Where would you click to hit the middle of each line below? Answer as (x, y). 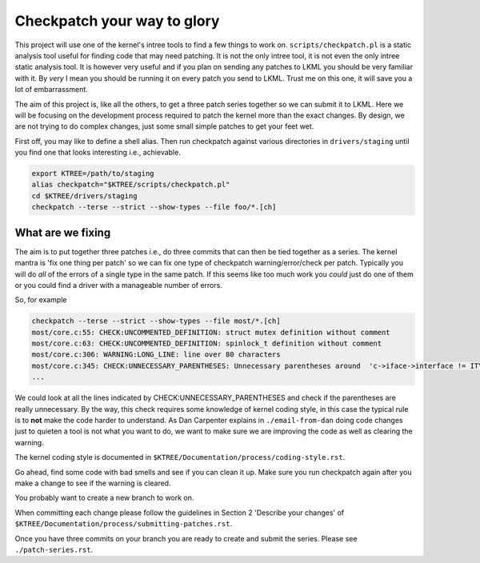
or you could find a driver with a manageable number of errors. (119, 285)
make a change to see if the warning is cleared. (93, 483)
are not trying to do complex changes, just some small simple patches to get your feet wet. (164, 126)
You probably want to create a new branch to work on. (104, 498)
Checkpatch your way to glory (117, 21)
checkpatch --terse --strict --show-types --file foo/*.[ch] (154, 207)
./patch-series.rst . (54, 549)
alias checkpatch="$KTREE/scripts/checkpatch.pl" (131, 185)
